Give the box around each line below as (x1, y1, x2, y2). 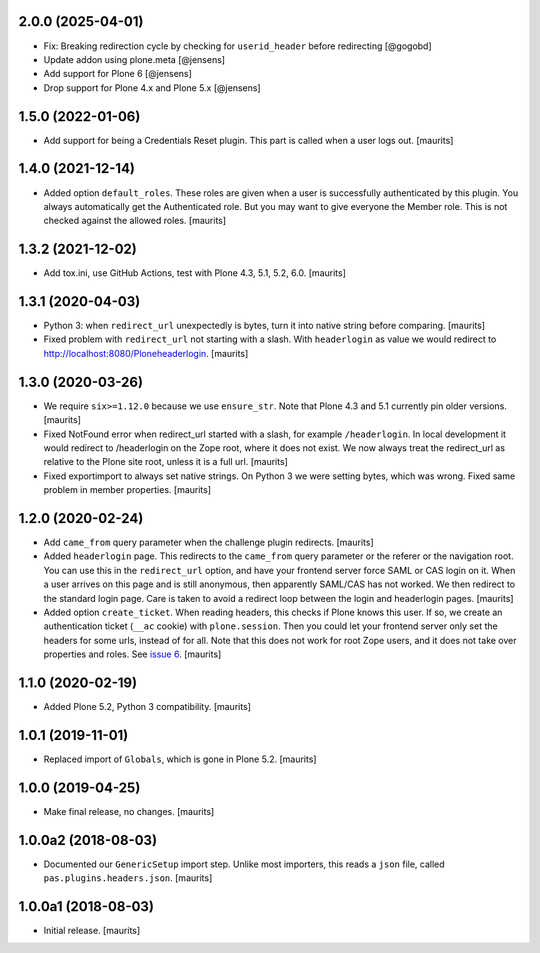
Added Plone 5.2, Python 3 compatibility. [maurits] (43, 701, 252, 713)
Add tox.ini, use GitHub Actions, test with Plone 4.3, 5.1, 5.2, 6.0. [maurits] (43, 267, 347, 279)
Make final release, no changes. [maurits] (43, 805, 215, 817)
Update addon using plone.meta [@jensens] (43, 53, 225, 65)
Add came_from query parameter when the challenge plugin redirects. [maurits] (43, 536, 374, 549)
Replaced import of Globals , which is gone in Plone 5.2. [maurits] (43, 753, 317, 765)
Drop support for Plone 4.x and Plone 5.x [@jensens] (43, 81, 261, 94)
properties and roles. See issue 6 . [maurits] (43, 648, 222, 660)
